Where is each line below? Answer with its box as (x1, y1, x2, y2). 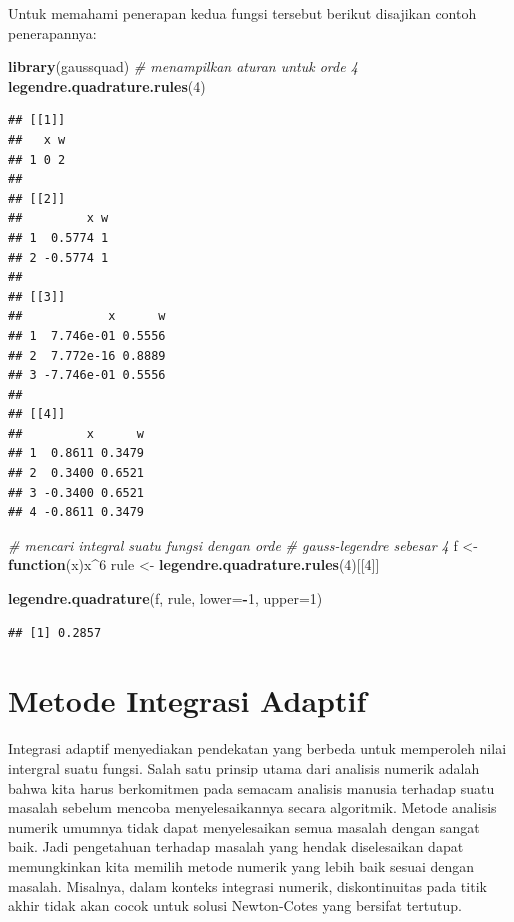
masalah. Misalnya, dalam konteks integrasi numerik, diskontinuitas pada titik (8, 875, 487, 896)
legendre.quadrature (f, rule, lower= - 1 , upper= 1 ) (8, 588, 323, 609)
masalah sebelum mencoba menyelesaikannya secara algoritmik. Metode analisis (8, 797, 497, 818)
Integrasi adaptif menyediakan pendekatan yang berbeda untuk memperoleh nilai (8, 738, 507, 759)
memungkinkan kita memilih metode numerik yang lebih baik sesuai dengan (8, 855, 475, 876)
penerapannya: (8, 22, 97, 43)
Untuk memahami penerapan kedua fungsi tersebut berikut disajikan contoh (8, 3, 477, 23)
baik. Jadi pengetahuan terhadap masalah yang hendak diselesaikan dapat (8, 836, 464, 857)
